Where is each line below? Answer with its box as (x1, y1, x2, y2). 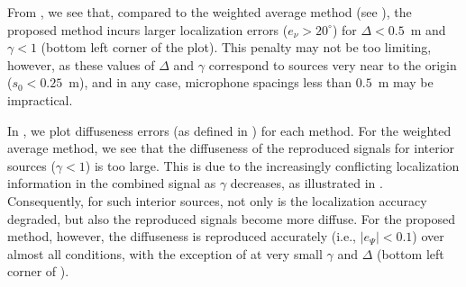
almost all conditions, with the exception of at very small (7, 244, 323, 263)
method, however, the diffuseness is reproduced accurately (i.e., (7, 227, 357, 246)
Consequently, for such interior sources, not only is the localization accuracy (7, 191, 427, 210)
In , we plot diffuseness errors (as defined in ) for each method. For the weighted (7, 121, 452, 139)
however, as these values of (7, 55, 155, 74)
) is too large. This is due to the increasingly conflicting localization (85, 156, 460, 175)
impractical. (7, 90, 73, 109)
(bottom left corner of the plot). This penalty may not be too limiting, (41, 38, 432, 57)
